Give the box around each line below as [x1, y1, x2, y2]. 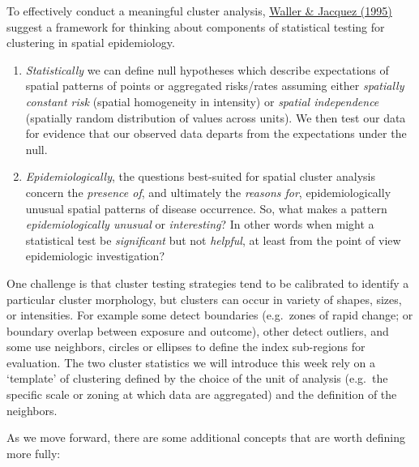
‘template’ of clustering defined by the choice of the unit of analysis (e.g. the [6, 370, 388, 387]
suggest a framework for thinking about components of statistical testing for [6, 18, 385, 35]
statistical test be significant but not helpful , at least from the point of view [25, 231, 401, 248]
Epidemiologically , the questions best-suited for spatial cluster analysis [25, 168, 375, 185]
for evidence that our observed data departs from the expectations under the [25, 125, 407, 142]
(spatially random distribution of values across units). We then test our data [25, 109, 406, 126]
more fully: [6, 444, 61, 461]
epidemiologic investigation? [25, 247, 165, 264]
